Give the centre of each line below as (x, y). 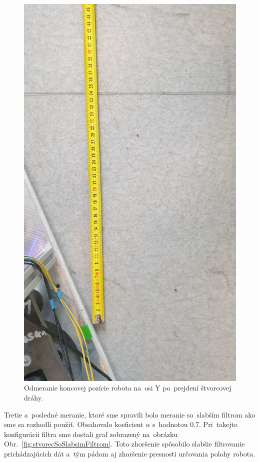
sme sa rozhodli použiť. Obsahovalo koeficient (74, 424)
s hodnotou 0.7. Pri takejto (195, 424)
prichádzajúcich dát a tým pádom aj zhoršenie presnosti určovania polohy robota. (130, 453)
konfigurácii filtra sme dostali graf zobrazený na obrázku (91, 434)
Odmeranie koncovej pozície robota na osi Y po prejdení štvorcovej (128, 388)
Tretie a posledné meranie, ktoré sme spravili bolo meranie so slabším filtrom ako (130, 414)
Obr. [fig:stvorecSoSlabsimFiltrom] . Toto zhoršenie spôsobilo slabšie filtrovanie (124, 444)
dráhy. (33, 397)
